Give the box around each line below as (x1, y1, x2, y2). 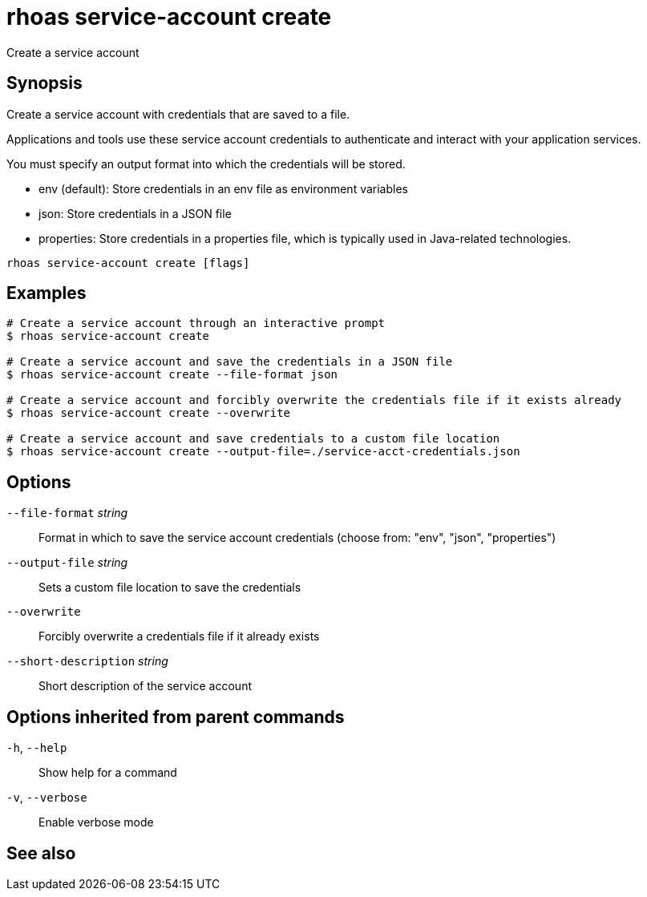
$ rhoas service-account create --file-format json (6, 368, 338, 382)
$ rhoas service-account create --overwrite (6, 406, 291, 420)
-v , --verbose (6, 790, 87, 805)
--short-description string (6, 654, 168, 669)
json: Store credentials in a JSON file (38, 206, 232, 220)
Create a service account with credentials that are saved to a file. (6, 107, 350, 121)
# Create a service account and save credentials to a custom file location (6, 432, 500, 446)
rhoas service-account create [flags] (6, 256, 250, 269)
